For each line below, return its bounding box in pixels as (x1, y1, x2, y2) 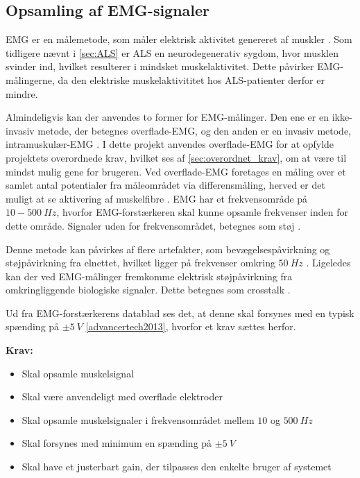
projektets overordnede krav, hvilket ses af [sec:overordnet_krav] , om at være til (6, 150, 347, 164)
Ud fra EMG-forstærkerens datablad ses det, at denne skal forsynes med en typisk (6, 305, 354, 320)
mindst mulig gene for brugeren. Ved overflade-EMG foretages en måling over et (6, 164, 346, 178)
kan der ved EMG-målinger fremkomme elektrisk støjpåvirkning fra (6, 268, 293, 283)
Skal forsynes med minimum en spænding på (22, 436, 212, 450)
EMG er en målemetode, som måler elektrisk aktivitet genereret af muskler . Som (6, 32, 352, 46)
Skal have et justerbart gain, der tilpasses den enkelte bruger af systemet (22, 459, 332, 474)
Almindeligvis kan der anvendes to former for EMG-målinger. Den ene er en (6, 110, 329, 124)
